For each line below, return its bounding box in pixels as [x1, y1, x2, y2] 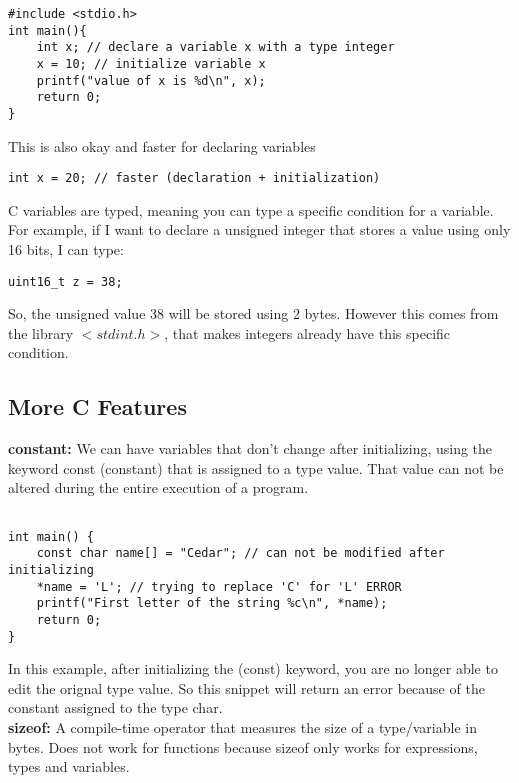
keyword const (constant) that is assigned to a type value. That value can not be [8, 457, 504, 478]
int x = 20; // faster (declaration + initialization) [8, 171, 381, 186]
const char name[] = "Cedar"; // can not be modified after [36, 546, 445, 561]
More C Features [8, 391, 187, 422]
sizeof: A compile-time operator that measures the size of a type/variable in [8, 717, 477, 738]
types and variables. [8, 756, 130, 777]
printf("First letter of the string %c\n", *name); [36, 596, 388, 611]
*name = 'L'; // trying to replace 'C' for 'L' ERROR [36, 579, 402, 594]
